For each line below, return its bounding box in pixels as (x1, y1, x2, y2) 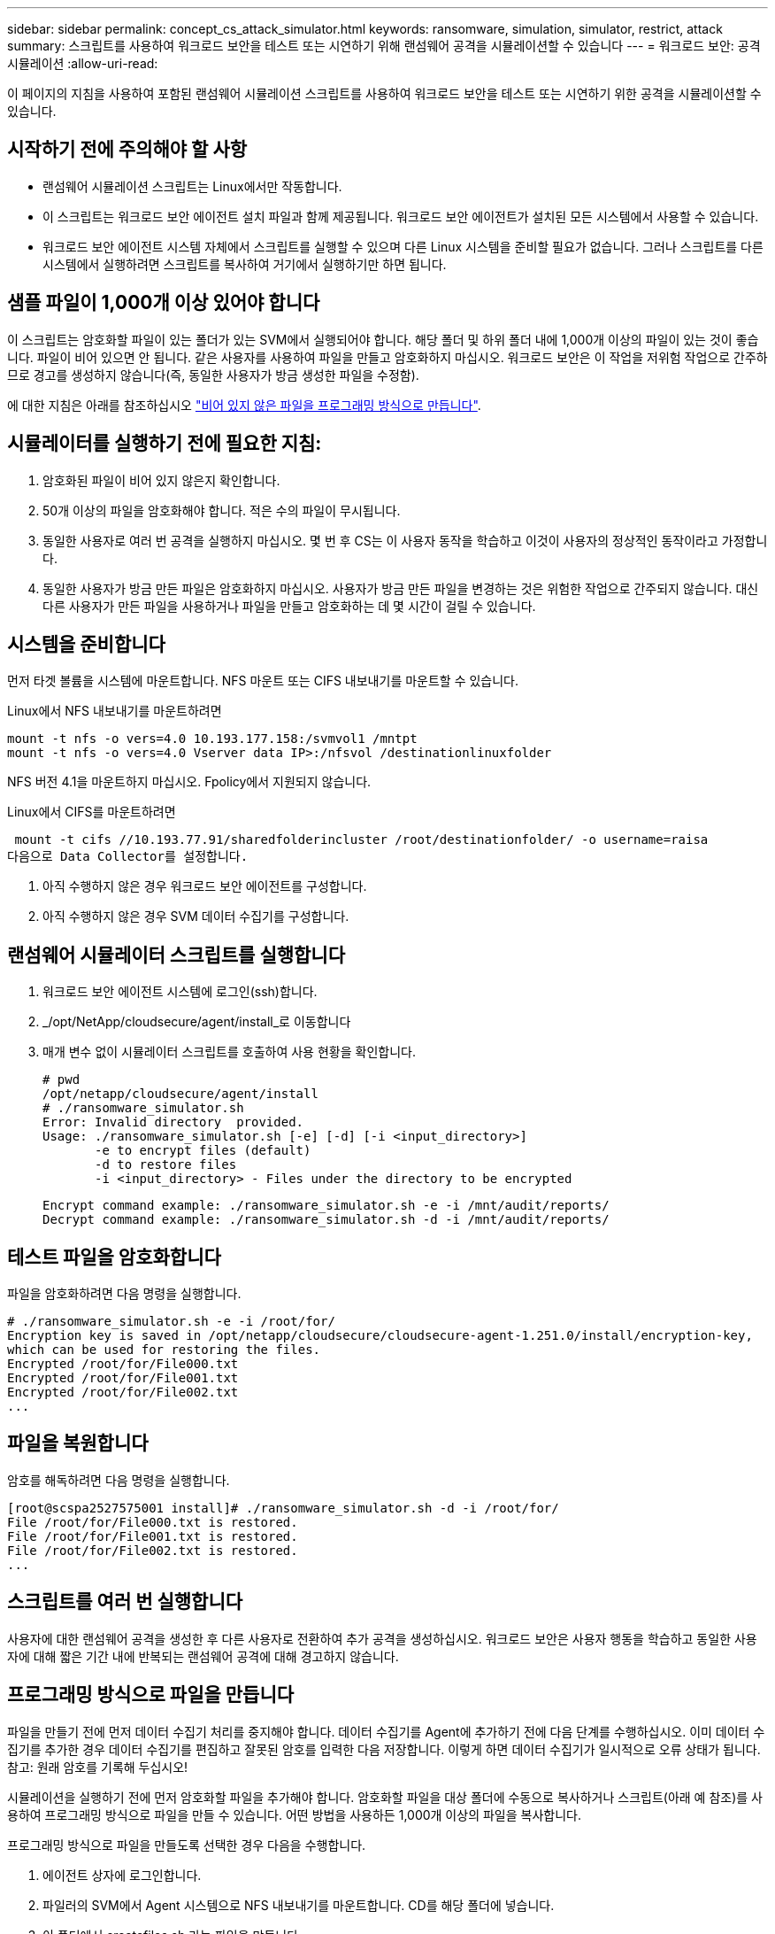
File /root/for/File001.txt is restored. (7, 1528, 298, 1543)
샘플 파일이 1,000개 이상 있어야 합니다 (7, 291, 320, 314)
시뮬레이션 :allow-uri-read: (7, 56, 158, 71)
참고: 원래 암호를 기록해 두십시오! (7, 1759, 188, 1775)
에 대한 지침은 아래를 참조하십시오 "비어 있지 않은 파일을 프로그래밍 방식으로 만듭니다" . (7, 397, 481, 413)
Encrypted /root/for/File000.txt (7, 1357, 239, 1372)
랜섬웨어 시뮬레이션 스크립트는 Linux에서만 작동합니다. (42, 178, 342, 194)
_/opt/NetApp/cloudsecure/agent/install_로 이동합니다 (42, 1014, 351, 1030)
